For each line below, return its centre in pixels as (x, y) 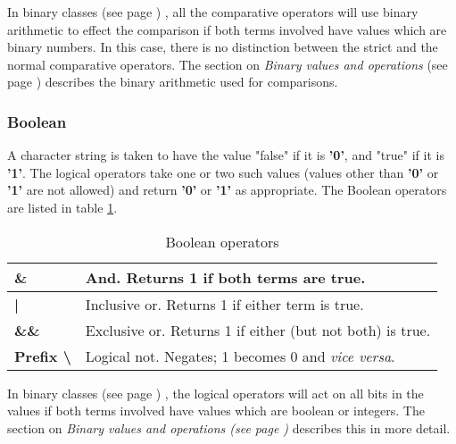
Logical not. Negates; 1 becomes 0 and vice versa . (240, 356)
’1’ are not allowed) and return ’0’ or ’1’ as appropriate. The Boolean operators (227, 190)
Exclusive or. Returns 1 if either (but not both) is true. (258, 330)
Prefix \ (43, 356)
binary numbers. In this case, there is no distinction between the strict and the (223, 47)
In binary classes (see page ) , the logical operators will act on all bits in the (216, 393)
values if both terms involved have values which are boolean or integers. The (216, 410)
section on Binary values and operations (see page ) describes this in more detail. (229, 427)
